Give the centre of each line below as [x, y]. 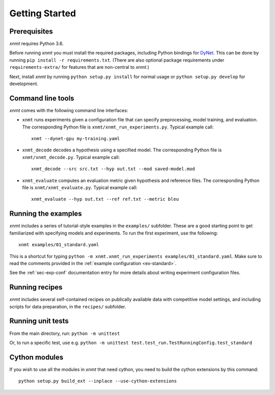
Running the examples [46, 214]
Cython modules [36, 357]
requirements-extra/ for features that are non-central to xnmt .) [79, 67]
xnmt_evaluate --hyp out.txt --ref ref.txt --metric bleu [105, 199]
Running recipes [36, 287]
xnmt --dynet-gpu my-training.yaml [76, 139]
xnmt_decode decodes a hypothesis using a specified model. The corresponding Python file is [122, 150]
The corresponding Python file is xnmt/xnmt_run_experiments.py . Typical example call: [118, 127]
